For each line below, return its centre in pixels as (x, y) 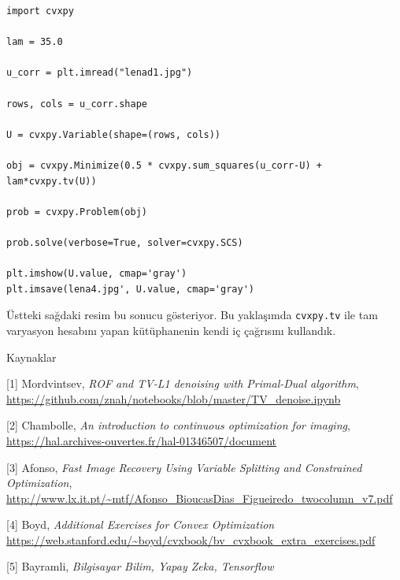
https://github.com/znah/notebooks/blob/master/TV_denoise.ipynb (174, 398)
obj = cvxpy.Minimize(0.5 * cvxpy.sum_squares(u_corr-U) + (164, 165)
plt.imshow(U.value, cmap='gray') (97, 274)
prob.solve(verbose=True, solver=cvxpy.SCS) (125, 242)
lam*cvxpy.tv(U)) (52, 181)
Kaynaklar (31, 357)
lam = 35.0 (35, 42)
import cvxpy (40, 11)
